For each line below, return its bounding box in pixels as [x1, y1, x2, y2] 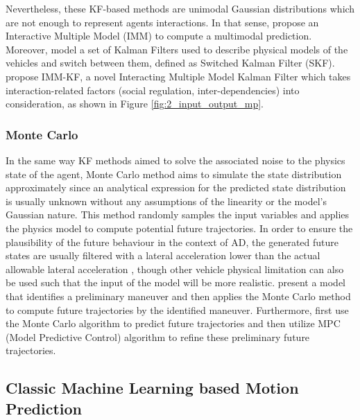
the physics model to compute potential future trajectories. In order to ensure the [6, 220, 353, 235]
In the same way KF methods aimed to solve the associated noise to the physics [6, 152, 345, 167]
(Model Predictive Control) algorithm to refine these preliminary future [6, 329, 310, 344]
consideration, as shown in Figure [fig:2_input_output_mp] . [6, 96, 264, 111]
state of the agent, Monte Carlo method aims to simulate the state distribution [6, 166, 342, 181]
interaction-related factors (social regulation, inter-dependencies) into [6, 82, 300, 97]
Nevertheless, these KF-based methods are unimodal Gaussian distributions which [6, 1, 355, 15]
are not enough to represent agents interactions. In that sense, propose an [6, 15, 319, 29]
